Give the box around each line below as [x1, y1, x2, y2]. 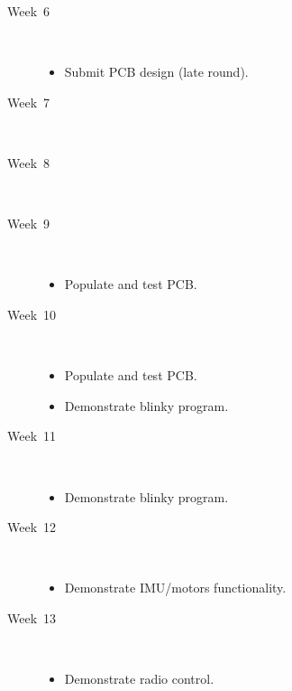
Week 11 [7, 426, 57, 445]
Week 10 [7, 304, 57, 323]
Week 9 [7, 214, 50, 233]
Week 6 [7, 2, 50, 20]
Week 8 [7, 153, 50, 172]
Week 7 [7, 92, 50, 111]
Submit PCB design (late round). [64, 62, 249, 81]
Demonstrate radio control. [64, 669, 214, 688]
